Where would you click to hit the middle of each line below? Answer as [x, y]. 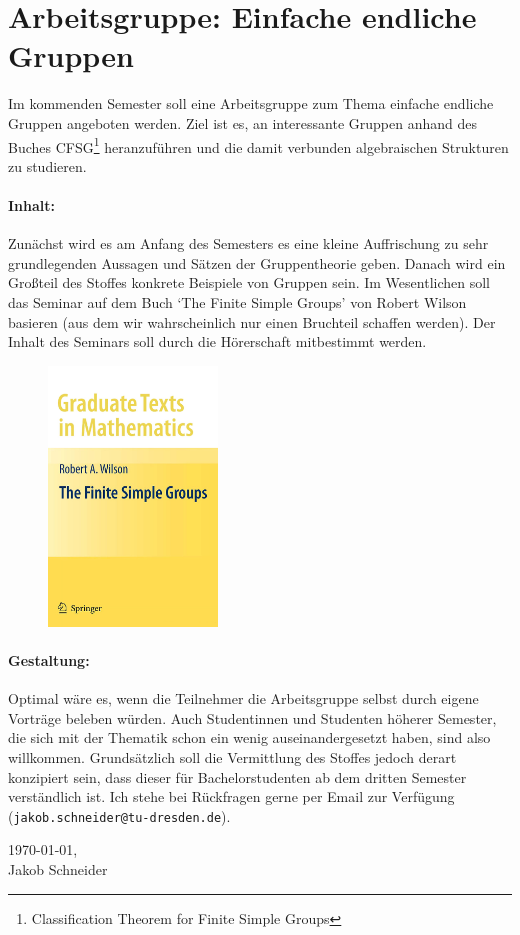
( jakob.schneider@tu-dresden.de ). [119, 815]
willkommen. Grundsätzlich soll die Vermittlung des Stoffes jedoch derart [232, 757]
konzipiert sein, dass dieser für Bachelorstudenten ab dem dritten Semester [237, 776]
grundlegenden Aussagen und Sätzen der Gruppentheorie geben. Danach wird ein [257, 262]
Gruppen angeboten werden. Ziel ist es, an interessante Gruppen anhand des [242, 122]
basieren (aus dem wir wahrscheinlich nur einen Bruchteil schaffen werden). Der [252, 321]
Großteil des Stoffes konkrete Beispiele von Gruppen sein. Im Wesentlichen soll [249, 282]
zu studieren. [47, 165]
